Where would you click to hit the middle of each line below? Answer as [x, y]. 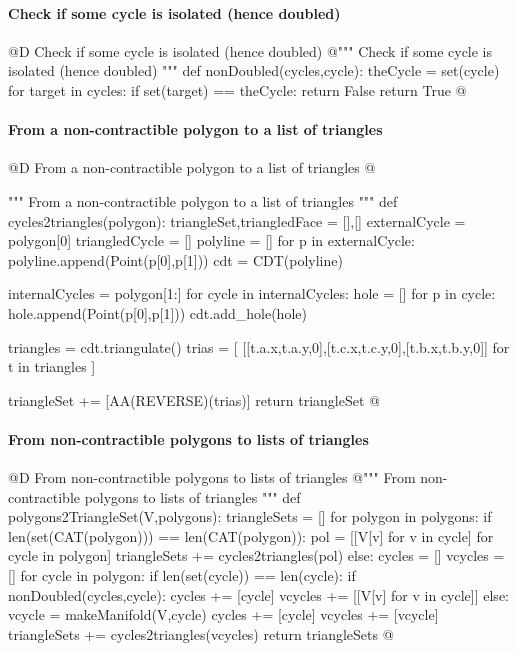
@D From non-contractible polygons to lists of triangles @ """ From [212, 477]
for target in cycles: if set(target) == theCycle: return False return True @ [237, 89]
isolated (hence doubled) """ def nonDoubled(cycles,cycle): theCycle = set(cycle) [254, 70]
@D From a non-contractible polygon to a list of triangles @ [192, 167]
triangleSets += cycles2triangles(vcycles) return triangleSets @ [201, 633]
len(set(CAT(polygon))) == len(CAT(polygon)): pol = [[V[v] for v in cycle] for [251, 535]
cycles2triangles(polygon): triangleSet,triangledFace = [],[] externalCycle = [237, 220]
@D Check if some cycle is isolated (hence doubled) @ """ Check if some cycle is [250, 50]
